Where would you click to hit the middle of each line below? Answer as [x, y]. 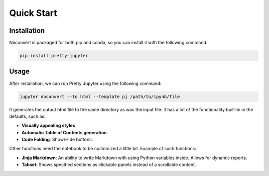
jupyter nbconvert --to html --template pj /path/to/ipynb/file [100, 96]
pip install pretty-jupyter [54, 56]
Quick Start [33, 13]
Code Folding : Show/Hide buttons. [57, 140]
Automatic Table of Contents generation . [65, 132]
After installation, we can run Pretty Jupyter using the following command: [85, 83]
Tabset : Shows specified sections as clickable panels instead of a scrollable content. [109, 165]
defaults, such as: [27, 116]
